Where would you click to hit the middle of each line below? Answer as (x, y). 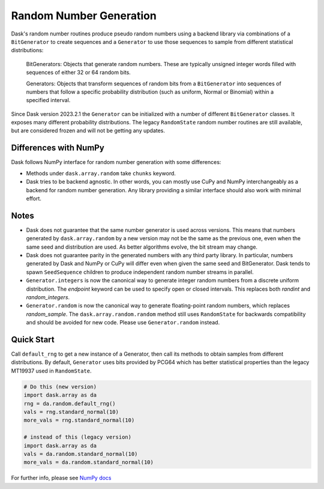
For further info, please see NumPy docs (61, 478)
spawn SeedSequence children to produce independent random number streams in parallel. (140, 272)
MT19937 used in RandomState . (51, 371)
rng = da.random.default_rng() (70, 403)
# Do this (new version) (60, 387)
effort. (34, 198)
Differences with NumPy (58, 148)
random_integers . (48, 297)
